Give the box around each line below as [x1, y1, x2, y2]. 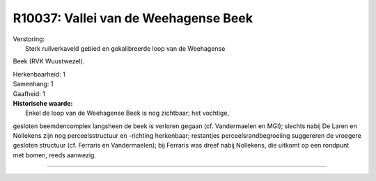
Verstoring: [13, 35, 45, 43]
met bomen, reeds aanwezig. [13, 150, 97, 159]
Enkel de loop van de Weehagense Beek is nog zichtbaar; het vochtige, [25, 109, 230, 118]
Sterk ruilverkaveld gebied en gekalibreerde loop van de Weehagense [25, 44, 226, 52]
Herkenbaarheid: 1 [13, 70, 65, 78]
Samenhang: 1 [13, 80, 54, 88]
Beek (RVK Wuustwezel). [13, 57, 85, 65]
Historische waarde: [13, 99, 73, 107]
